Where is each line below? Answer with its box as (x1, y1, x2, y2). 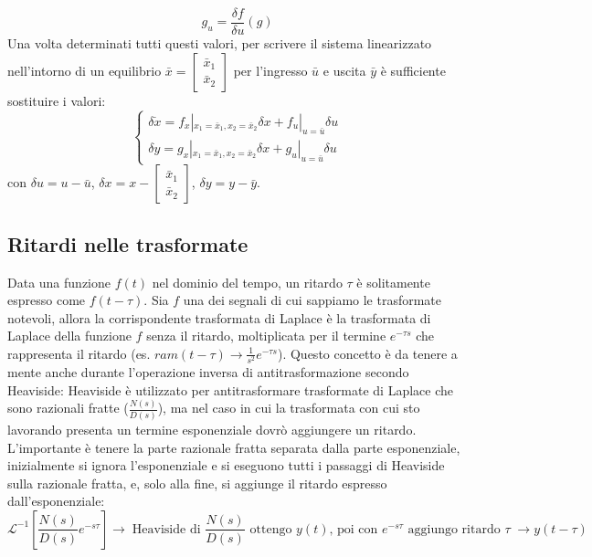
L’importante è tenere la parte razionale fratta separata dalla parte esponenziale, (7, 437, 460, 457)
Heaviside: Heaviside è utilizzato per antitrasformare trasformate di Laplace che (7, 380, 453, 399)
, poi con (329, 522, 378, 536)
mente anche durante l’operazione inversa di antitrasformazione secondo (7, 363, 409, 382)
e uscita (322, 60, 366, 79)
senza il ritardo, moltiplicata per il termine (146, 326, 386, 345)
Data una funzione (7, 272, 111, 291)
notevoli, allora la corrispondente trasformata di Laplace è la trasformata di (7, 308, 431, 327)
